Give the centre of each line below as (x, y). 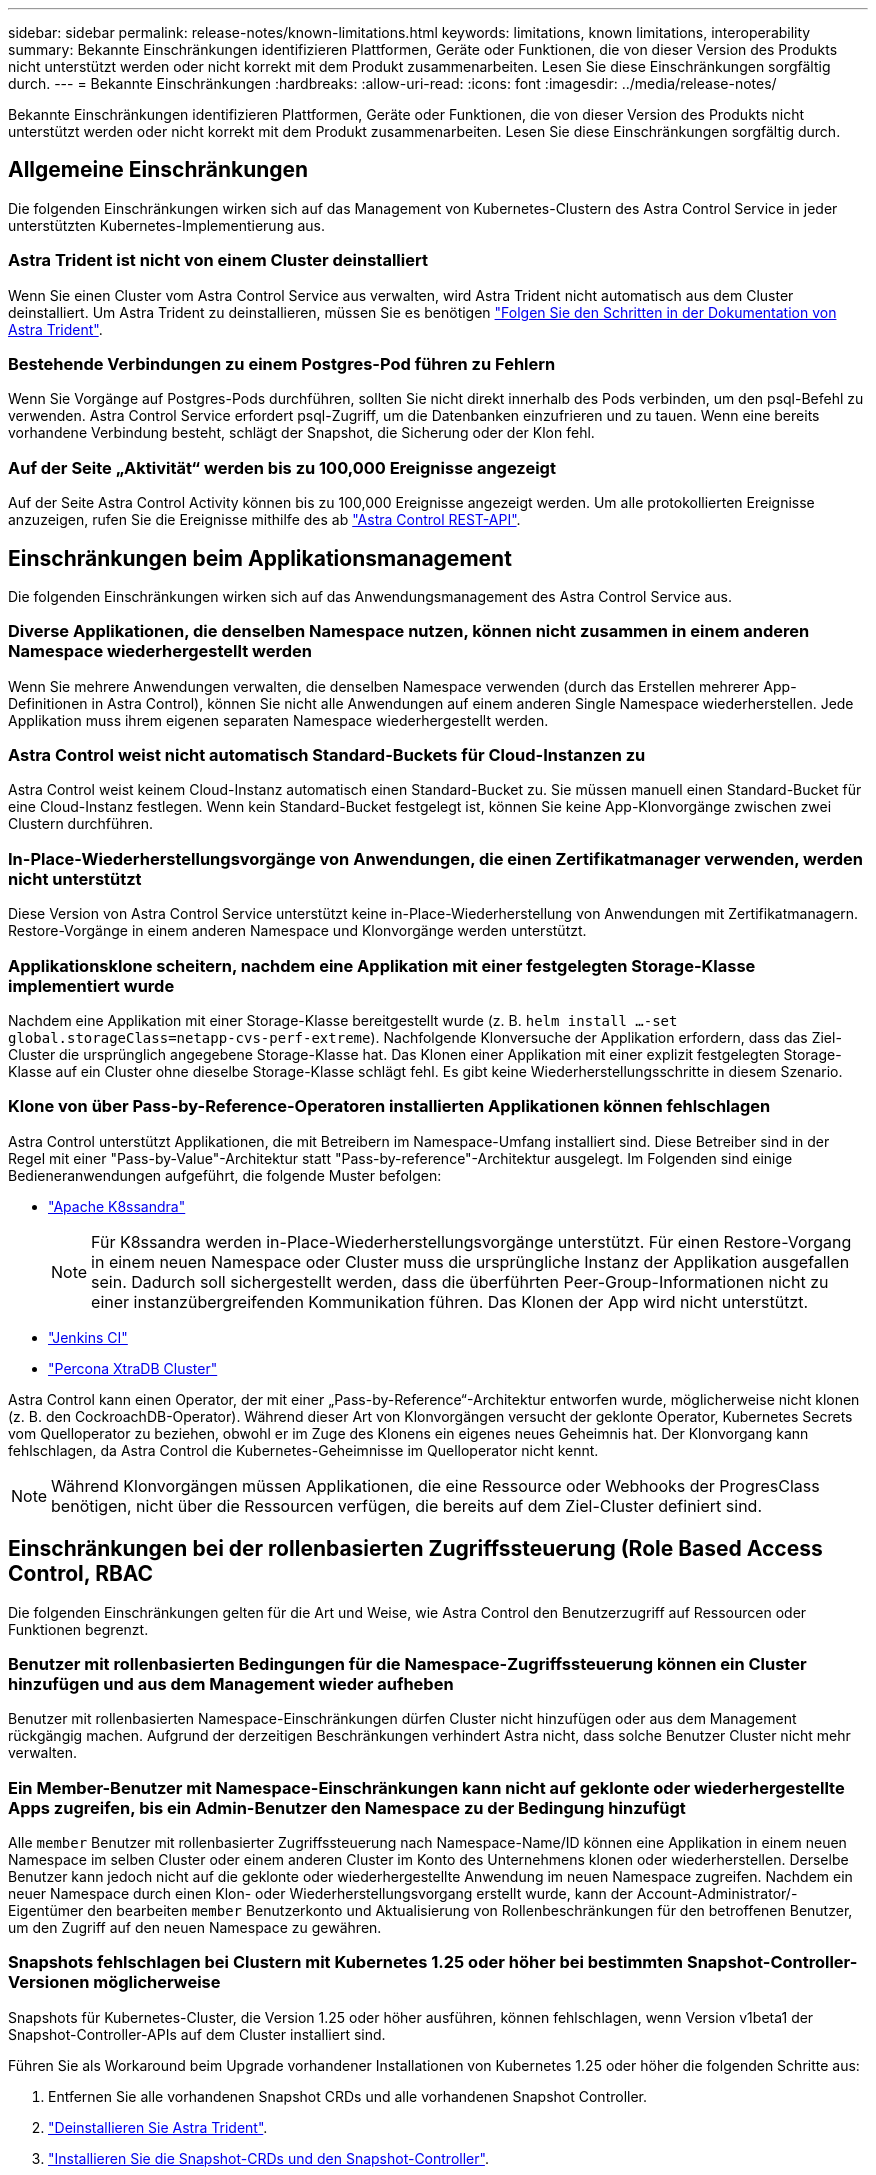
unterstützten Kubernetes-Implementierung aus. (166, 225)
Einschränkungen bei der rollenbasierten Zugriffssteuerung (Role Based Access (415, 1549)
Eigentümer (46, 1911)
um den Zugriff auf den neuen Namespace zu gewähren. (195, 1928)
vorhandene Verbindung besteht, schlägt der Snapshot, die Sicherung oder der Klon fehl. (301, 433)
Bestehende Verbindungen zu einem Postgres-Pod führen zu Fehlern (282, 363)
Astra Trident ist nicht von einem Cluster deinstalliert (218, 260)
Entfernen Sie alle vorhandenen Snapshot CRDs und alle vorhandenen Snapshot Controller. (348, 2096)
